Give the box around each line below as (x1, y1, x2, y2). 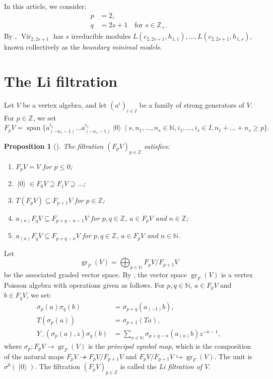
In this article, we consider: (4, 1, 86, 11)
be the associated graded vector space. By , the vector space (4, 269, 187, 280)
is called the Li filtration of (120, 361, 203, 372)
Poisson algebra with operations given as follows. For (4, 279, 165, 290)
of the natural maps (4, 351, 65, 361)
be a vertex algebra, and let (22, 99, 107, 110)
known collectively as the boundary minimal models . (4, 42, 162, 52)
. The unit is (214, 351, 253, 361)
